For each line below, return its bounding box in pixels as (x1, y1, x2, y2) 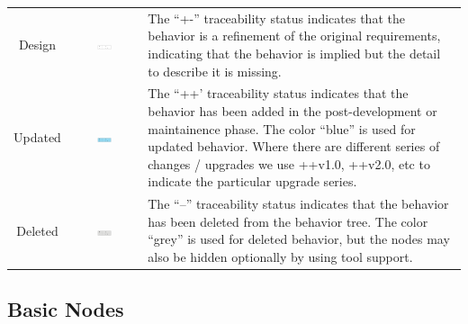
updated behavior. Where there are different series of (148, 137, 440, 156)
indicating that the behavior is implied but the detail (148, 43, 441, 62)
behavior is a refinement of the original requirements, (148, 26, 441, 45)
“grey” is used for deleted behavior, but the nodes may (148, 229, 450, 248)
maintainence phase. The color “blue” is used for (148, 119, 416, 138)
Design (18, 35, 56, 54)
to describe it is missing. (148, 61, 282, 80)
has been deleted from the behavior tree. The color (148, 211, 428, 230)
